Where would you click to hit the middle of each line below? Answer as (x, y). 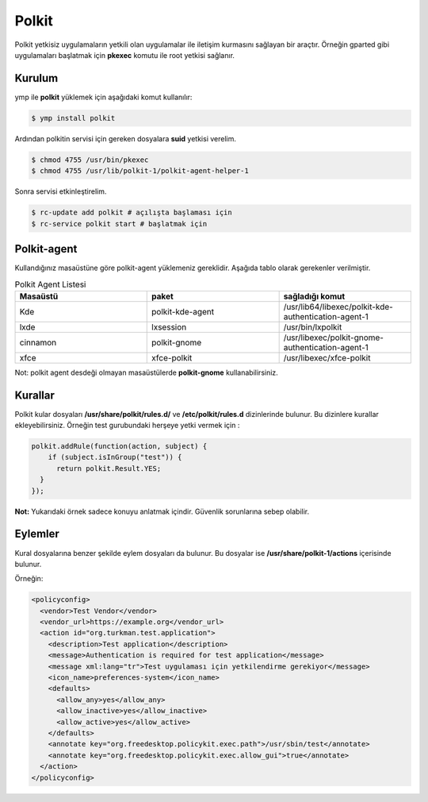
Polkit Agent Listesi (50, 284)
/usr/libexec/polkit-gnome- (334, 337)
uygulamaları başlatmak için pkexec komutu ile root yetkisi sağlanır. (125, 55)
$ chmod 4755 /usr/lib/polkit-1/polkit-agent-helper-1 (140, 171)
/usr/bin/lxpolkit (313, 327)
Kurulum (36, 78)
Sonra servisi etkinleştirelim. (61, 191)
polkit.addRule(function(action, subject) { (119, 446)
